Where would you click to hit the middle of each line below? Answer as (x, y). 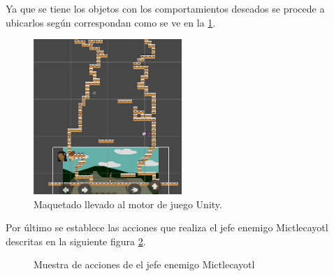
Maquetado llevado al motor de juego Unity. (128, 204)
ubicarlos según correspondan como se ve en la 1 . (111, 22)
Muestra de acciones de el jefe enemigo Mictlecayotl (144, 264)
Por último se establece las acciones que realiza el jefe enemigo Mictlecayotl (167, 227)
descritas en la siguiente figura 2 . (76, 241)
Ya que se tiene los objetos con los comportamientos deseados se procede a (165, 8)
